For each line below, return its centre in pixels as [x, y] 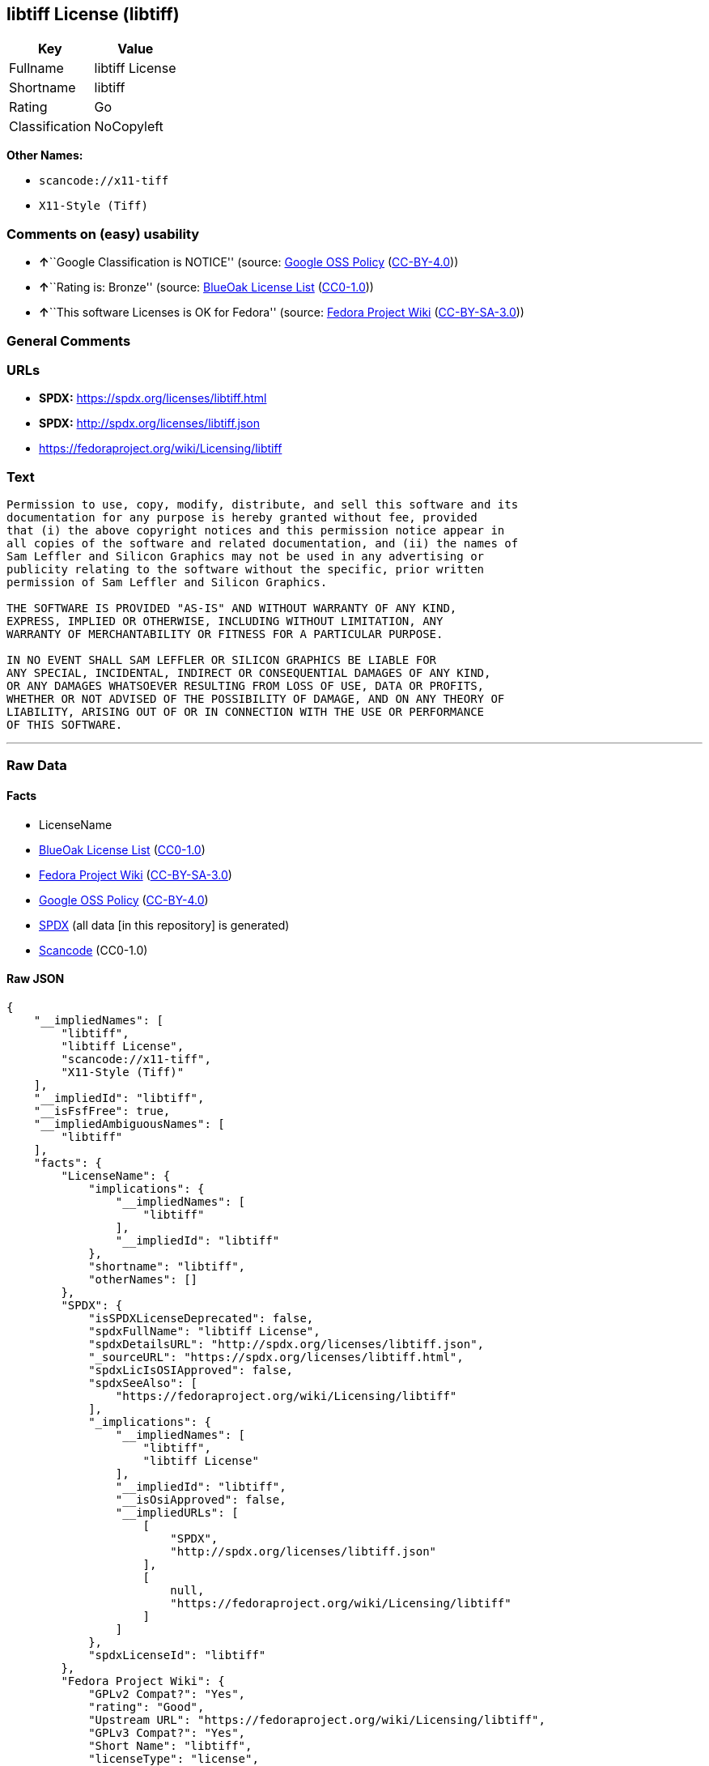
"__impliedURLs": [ [177, 1512]
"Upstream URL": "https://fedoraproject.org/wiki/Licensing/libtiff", [317, 1719]
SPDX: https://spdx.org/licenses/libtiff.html [153, 398]
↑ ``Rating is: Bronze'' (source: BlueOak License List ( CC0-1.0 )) [206, 287]
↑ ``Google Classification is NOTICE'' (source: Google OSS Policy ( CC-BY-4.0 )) [249, 262]
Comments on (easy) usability [103, 234]
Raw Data [37, 766]
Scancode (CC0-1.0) [93, 950]
